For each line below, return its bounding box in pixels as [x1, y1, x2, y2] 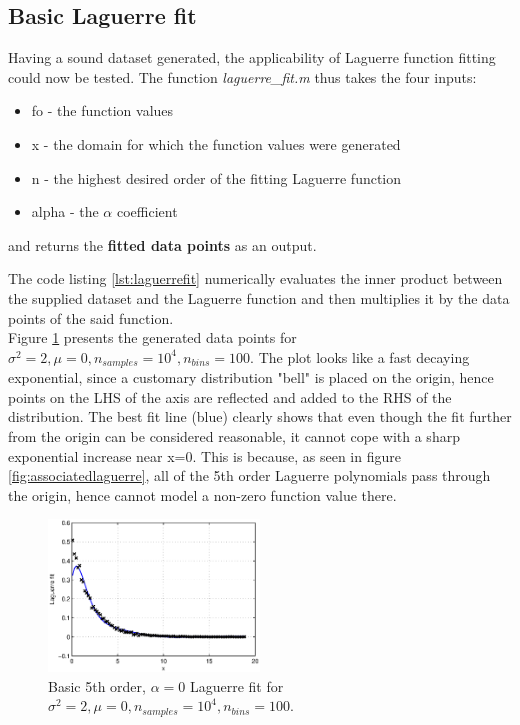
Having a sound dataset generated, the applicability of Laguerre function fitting [8, 47, 496, 68]
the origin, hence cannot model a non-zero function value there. [8, 484, 397, 505]
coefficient [116, 201, 178, 222]
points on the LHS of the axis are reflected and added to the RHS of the [8, 386, 452, 407]
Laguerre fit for [189, 675, 284, 696]
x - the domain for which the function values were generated [31, 133, 401, 154]
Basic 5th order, [48, 675, 146, 696]
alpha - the [31, 201, 99, 222]
